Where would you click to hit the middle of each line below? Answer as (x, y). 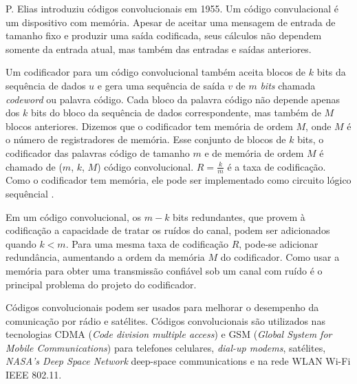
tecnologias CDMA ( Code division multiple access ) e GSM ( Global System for (169, 334)
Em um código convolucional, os (74, 216)
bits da (331, 72)
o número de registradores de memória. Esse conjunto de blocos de (146, 139)
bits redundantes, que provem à (239, 216)
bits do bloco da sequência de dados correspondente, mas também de (176, 113)
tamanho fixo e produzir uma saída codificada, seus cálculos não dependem (164, 35)
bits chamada (288, 85)
